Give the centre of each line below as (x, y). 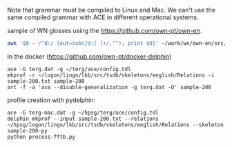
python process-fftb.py (41, 137)
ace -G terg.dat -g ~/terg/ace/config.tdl (69, 69)
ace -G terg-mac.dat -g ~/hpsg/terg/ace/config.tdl (83, 112)
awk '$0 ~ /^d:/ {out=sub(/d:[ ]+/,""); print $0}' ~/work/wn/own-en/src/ (117, 43)
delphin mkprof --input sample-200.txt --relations (83, 119)
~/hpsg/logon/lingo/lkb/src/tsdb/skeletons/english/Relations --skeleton (116, 125)
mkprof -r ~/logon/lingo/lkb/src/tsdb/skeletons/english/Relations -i (111, 75)
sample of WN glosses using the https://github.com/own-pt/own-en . (105, 31)
